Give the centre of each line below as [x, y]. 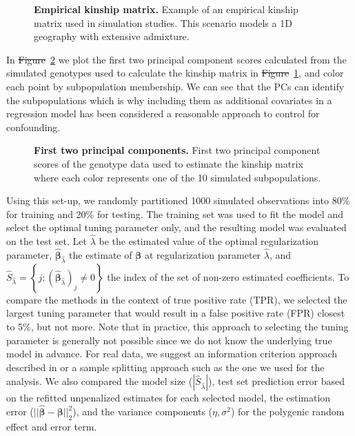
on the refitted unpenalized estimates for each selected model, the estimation [169, 398]
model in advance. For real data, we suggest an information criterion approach [172, 354]
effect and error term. [52, 426]
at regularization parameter [203, 254]
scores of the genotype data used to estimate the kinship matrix [169, 163]
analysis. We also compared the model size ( [100, 381]
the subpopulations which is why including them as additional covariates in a [169, 100]
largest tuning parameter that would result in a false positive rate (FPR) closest [176, 313]
